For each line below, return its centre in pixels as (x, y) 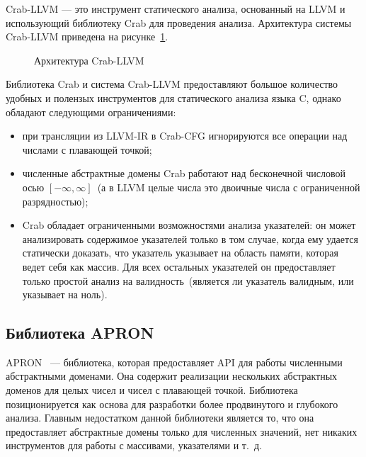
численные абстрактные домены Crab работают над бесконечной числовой (184, 173)
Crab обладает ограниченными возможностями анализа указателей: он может (189, 225)
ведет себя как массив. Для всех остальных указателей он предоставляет (179, 266)
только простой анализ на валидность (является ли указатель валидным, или (188, 280)
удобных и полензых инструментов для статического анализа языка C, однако (173, 97)
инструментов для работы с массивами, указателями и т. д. (134, 445)
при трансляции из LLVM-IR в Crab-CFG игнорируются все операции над (185, 136)
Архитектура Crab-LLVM (89, 60)
